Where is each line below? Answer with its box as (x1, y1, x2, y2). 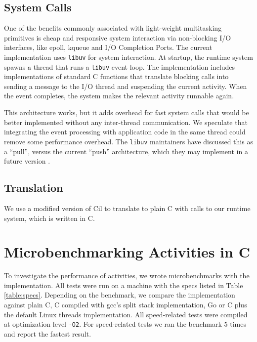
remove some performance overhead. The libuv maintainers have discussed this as (4, 136, 253, 146)
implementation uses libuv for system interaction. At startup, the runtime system (4, 51, 253, 62)
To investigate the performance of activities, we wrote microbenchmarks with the (4, 270, 250, 281)
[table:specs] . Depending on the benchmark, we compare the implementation (4, 290, 235, 300)
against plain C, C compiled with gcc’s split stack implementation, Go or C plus (4, 299, 247, 309)
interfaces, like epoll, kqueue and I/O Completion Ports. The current (4, 42, 213, 52)
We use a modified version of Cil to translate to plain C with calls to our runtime (4, 203, 251, 213)
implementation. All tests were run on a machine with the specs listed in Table (4, 280, 243, 290)
